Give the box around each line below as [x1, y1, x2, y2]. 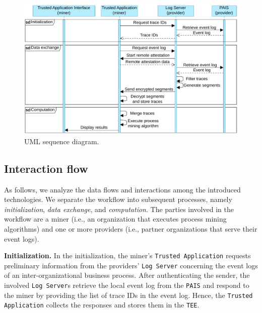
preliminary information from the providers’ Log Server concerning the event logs [4, 260, 258, 270]
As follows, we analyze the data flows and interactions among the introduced [4, 184, 241, 194]
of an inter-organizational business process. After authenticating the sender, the [4, 270, 250, 280]
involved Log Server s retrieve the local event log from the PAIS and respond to [4, 280, 249, 290]
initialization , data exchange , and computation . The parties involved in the [4, 203, 234, 214]
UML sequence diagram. [24, 136, 99, 146]
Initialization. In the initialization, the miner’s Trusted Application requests [4, 250, 251, 261]
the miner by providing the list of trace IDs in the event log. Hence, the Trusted [4, 289, 253, 300]
